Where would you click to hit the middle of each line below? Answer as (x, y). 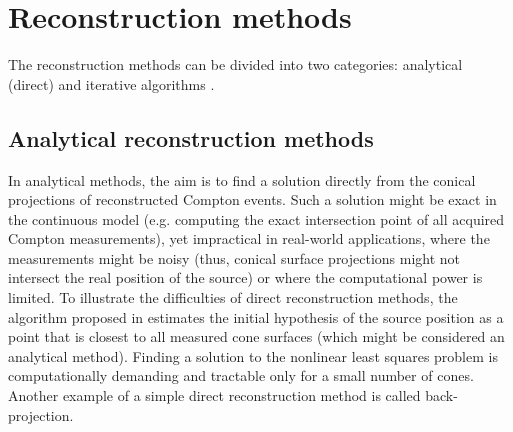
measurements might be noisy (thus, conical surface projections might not (234, 257)
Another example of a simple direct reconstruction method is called (214, 395)
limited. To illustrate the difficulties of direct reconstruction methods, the (233, 297)
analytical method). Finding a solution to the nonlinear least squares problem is (253, 355)
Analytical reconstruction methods (191, 137)
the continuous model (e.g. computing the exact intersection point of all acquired (256, 218)
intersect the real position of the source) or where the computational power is (245, 277)
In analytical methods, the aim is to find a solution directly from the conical (242, 179)
